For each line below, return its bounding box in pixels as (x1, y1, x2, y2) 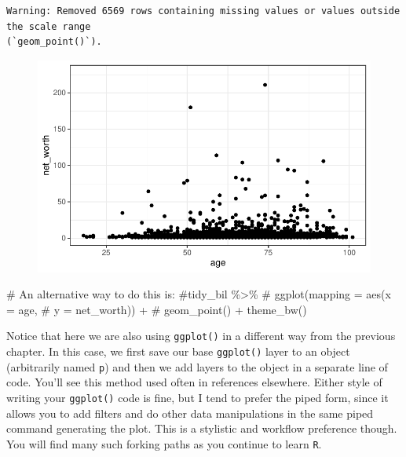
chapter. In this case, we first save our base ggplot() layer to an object (6, 343, 350, 360)
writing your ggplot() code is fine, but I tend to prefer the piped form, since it (6, 389, 389, 405)
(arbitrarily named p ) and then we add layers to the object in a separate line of (6, 358, 388, 375)
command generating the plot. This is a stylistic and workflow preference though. (6, 420, 397, 437)
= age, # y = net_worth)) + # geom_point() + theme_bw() (6, 301, 307, 317)
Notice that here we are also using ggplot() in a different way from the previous (6, 327, 396, 344)
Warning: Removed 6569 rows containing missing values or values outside (6, 5, 401, 16)
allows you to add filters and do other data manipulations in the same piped (6, 404, 374, 421)
